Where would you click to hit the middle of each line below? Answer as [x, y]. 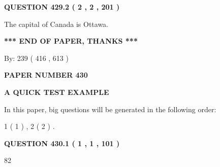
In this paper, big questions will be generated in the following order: [110, 109]
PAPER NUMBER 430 [46, 75]
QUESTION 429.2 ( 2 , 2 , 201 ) [62, 7]
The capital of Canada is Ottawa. [56, 24]
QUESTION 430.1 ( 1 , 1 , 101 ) [62, 143]
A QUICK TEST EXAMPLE [57, 92]
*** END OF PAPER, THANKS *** [71, 41]
